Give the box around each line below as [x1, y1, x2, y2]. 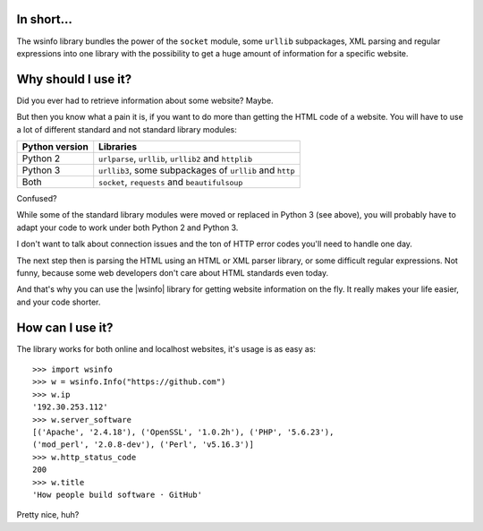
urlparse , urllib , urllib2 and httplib [98, 152, 252, 165]
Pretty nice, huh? [16, 510, 80, 520]
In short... [16, 12, 73, 27]
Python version [21, 140, 89, 152]
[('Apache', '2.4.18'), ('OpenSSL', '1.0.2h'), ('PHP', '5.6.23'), [32, 426, 335, 437]
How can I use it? [16, 320, 114, 335]
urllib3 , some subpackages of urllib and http [98, 164, 295, 176]
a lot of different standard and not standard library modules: [16, 124, 237, 134]
